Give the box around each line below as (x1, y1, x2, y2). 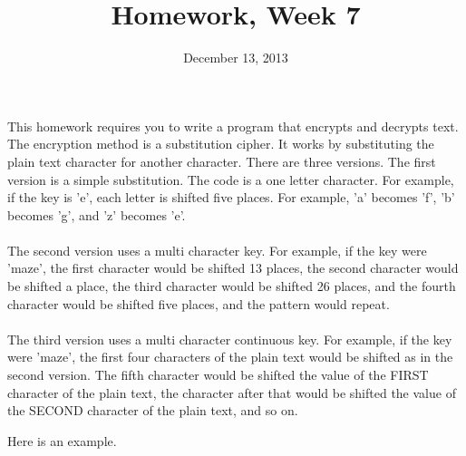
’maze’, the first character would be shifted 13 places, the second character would (7, 258, 459, 277)
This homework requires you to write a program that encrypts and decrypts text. (7, 116, 459, 135)
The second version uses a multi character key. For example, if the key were (7, 240, 427, 259)
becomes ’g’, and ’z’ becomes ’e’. (7, 205, 186, 224)
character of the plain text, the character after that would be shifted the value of (7, 383, 456, 402)
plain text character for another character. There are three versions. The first (7, 151, 436, 170)
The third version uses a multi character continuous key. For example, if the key (7, 329, 452, 348)
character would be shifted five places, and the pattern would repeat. (7, 294, 390, 313)
